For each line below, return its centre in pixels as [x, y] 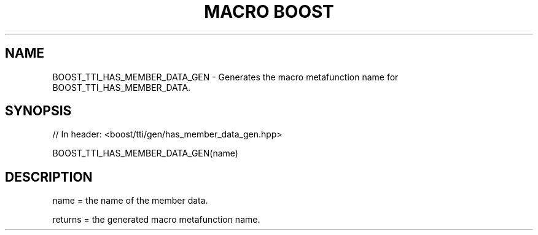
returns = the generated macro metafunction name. [156, 220]
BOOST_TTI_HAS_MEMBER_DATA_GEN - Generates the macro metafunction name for [225, 77]
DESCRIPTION [49, 177]
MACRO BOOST [269, 12]
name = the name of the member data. [130, 201]
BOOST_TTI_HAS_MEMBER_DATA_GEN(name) [145, 153]
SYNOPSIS [38, 111]
